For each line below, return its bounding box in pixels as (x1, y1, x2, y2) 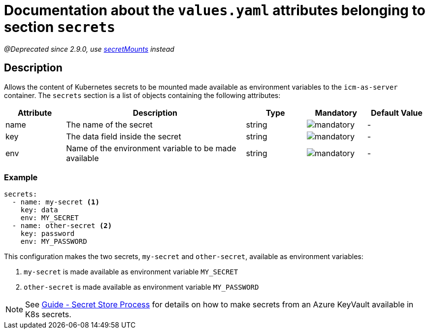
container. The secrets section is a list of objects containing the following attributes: (4, 91, 281, 100)
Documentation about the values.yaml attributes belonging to (4, 2, 426, 19)
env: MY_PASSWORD (20, 237, 87, 246)
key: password (20, 230, 75, 238)
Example (4, 172, 38, 182)
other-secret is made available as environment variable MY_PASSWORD (24, 283, 259, 292)
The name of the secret (66, 119, 153, 130)
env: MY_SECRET (20, 214, 79, 222)
